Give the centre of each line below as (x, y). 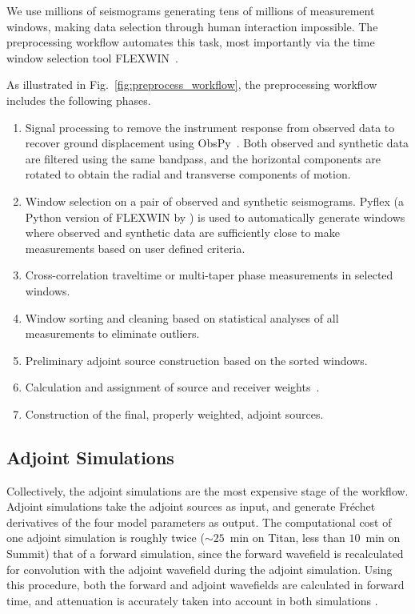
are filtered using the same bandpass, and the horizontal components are (203, 158)
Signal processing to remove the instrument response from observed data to (210, 127)
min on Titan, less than (287, 538)
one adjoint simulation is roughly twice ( (106, 538)
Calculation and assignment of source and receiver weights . (172, 387)
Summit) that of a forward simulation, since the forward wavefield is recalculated (205, 554)
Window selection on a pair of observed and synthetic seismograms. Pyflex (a (215, 201)
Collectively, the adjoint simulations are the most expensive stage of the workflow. (207, 490)
